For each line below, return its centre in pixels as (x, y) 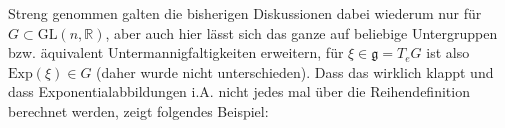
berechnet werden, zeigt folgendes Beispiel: (138, 110)
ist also (448, 52)
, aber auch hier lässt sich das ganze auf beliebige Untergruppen (301, 32)
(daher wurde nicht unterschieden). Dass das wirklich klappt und (295, 71)
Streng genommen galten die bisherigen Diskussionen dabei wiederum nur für (245, 13)
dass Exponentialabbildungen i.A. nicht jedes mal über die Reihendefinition (239, 91)
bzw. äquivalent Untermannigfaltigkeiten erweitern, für (176, 52)
